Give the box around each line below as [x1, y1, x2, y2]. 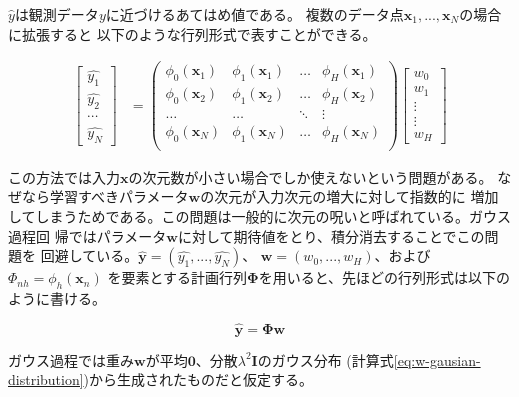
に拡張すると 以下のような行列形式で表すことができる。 [8, 23, 377, 44]
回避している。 [40, 245, 139, 266]
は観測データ [14, 4, 99, 24]
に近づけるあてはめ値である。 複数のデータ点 [105, 4, 404, 24]
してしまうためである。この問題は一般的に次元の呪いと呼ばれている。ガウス [8, 206, 512, 227]
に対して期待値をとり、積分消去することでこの [177, 225, 485, 246]
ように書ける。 [8, 288, 106, 309]
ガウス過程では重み [8, 349, 134, 370]
